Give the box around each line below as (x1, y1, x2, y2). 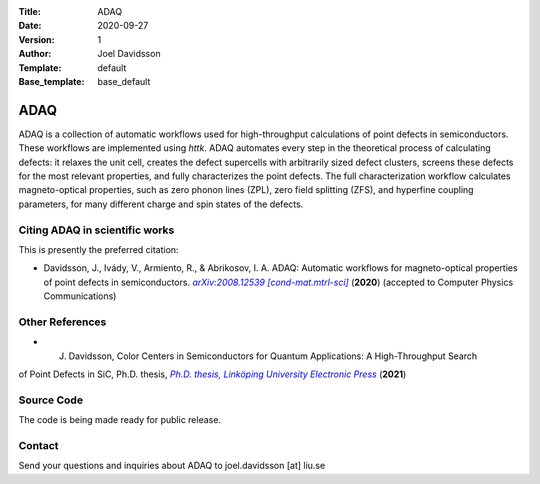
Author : (18, 48, 52, 60)
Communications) (43, 290, 117, 302)
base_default (97, 75, 151, 87)
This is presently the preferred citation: (18, 243, 179, 255)
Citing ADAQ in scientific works (18, 223, 175, 237)
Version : (18, 33, 55, 45)
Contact (18, 438, 59, 452)
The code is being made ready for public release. (18, 414, 222, 426)
